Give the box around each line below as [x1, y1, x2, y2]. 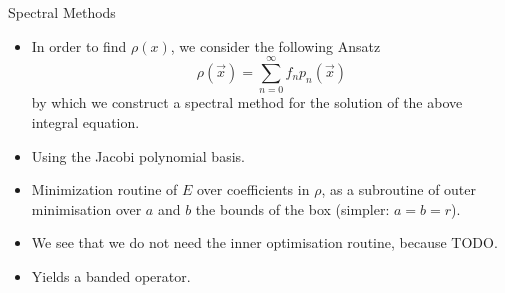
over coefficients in [196, 179, 310, 200]
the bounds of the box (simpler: [195, 198, 390, 219]
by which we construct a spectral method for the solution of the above [31, 92, 463, 113]
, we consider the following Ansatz [170, 35, 381, 56]
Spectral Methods [8, 2, 116, 22]
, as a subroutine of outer [321, 179, 477, 200]
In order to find [31, 35, 127, 56]
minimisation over [31, 198, 142, 219]
